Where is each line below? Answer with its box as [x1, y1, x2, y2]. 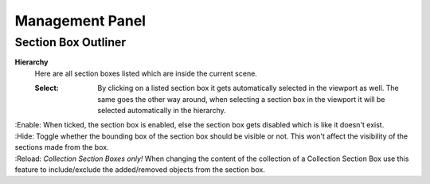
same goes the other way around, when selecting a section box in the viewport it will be [97, 94, 385, 104]
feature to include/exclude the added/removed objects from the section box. [14, 164, 266, 174]
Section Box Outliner [14, 35, 127, 49]
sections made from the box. [14, 143, 109, 152]
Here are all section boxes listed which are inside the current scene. [34, 69, 258, 78]
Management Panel [14, 12, 147, 29]
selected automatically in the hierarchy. [97, 105, 226, 115]
